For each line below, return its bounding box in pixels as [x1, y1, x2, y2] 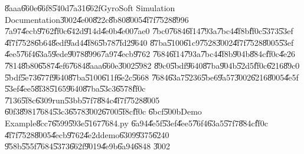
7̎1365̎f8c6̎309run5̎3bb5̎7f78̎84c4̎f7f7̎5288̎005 [5, 93, 160, 106]
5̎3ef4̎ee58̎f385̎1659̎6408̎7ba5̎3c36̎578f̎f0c [5, 82, 146, 95]
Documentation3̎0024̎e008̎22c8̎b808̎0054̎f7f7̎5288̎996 [5, 13, 189, 25]
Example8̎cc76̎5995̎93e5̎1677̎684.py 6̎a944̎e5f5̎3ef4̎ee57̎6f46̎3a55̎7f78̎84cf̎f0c [5, 116, 268, 129]
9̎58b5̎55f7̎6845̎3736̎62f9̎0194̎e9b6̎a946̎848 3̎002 [5, 140, 171, 152]
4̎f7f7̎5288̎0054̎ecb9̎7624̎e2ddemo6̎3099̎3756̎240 [5, 128, 169, 140]
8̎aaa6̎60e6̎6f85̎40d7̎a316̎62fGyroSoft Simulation [5, 2, 175, 14]
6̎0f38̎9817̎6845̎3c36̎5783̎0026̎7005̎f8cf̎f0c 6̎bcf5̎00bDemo [5, 105, 202, 118]
